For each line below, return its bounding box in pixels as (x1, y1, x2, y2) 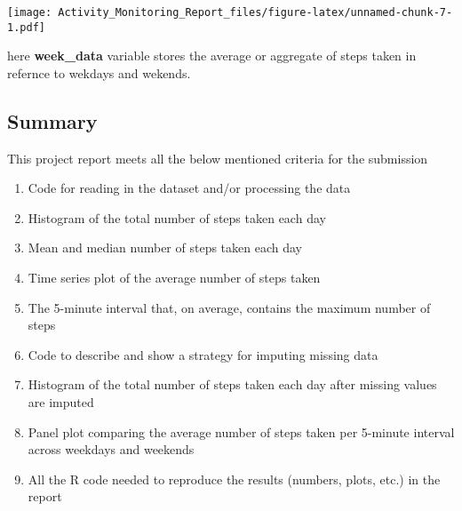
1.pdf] (7, 20, 45, 34)
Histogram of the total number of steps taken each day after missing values (28, 375, 437, 394)
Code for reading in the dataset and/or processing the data (28, 179, 351, 197)
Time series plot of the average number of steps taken (28, 268, 321, 287)
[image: (7, 6, 52, 19)
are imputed (28, 393, 94, 411)
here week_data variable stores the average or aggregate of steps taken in (7, 46, 417, 65)
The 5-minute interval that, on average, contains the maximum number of (28, 298, 431, 316)
